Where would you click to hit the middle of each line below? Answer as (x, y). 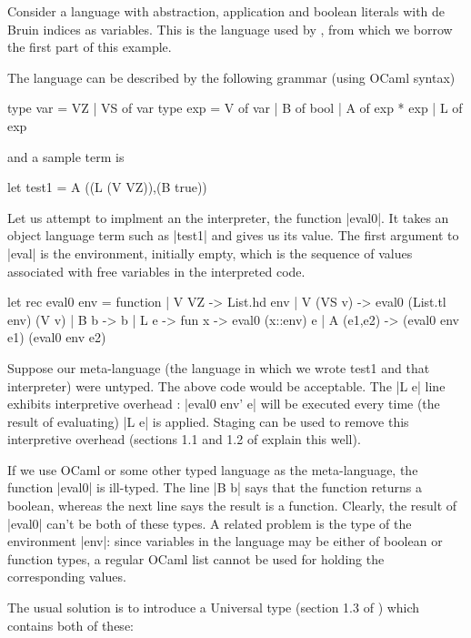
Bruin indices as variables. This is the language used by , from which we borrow (230, 29)
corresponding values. (67, 577)
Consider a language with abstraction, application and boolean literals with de (226, 11)
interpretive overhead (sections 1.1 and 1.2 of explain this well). (184, 439)
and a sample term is (66, 156)
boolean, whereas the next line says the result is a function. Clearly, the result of (232, 506)
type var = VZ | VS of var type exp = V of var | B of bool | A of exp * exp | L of (235, 108)
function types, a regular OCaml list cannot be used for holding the (196, 558)
